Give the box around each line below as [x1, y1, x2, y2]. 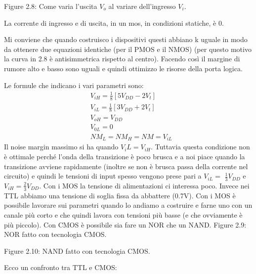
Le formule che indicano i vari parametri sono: [4, 80, 144, 90]
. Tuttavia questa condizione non [151, 141, 250, 152]
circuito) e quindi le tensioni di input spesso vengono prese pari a [4, 171, 202, 181]
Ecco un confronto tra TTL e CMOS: [4, 262, 117, 273]
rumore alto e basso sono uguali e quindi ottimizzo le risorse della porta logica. [4, 63, 243, 73]
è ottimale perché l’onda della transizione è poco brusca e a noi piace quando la [4, 151, 245, 161]
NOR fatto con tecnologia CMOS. [4, 229, 107, 239]
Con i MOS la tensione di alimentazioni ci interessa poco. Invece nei [43, 180, 250, 190]
